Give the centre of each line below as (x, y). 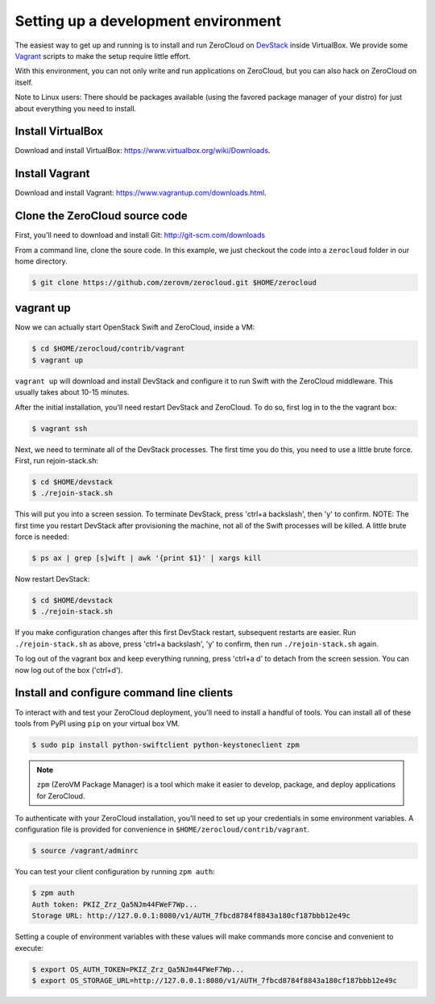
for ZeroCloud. (61, 796)
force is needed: (42, 537)
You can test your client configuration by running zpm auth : (115, 872)
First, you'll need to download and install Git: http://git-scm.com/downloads (140, 235)
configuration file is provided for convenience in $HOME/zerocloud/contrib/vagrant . (162, 829)
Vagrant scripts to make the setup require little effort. (103, 56)
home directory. (41, 261)
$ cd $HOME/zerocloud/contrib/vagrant (108, 349)
